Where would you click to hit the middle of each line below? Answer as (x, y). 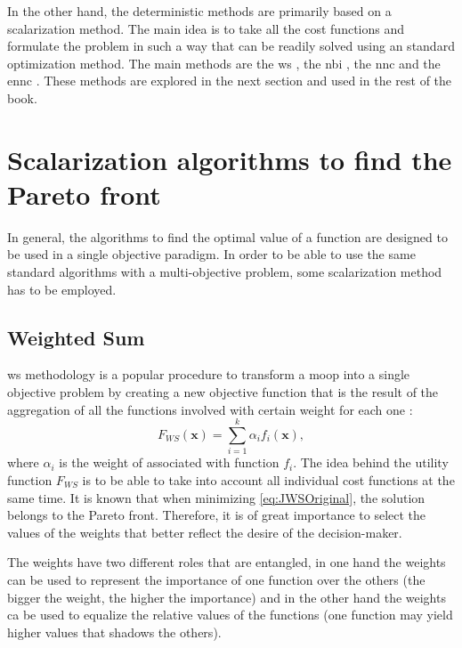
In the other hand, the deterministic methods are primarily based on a (199, 11)
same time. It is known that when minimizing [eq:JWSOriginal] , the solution (216, 497)
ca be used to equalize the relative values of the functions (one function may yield (230, 615)
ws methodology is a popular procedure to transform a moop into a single (209, 374)
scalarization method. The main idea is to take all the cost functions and (206, 28)
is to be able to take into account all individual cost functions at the (268, 479)
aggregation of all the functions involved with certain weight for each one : (210, 409)
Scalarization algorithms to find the (230, 159)
